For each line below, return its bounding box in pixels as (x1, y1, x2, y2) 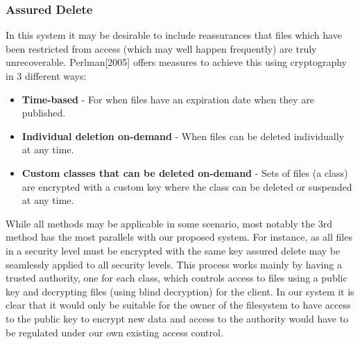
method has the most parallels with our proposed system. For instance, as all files (6, 230, 352, 244)
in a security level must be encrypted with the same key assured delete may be (6, 243, 341, 257)
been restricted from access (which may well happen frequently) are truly (6, 41, 317, 55)
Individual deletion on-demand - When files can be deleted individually (22, 128, 345, 143)
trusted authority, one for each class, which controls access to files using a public (6, 270, 348, 285)
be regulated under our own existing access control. (6, 325, 223, 339)
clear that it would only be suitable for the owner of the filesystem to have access (6, 298, 351, 312)
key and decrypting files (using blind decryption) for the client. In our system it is (6, 284, 354, 298)
